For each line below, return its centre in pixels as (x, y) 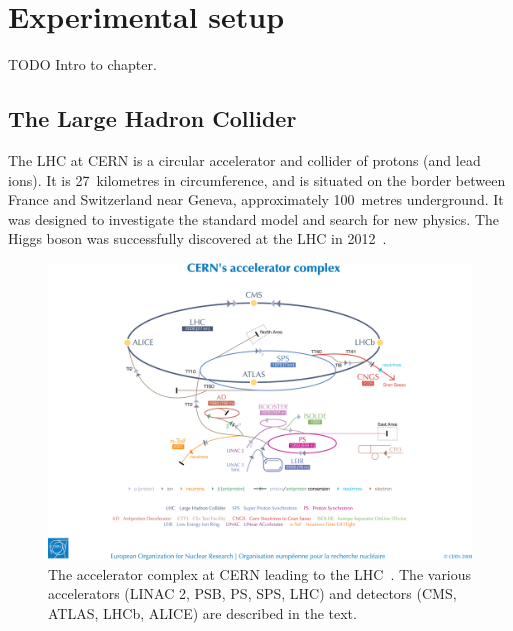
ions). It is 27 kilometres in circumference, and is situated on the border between (257, 179)
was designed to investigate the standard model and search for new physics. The (254, 218)
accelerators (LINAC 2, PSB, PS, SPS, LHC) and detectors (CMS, (252, 593)
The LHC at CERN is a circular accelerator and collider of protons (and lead (244, 159)
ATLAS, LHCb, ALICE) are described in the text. (202, 612)
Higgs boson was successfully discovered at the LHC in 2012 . (197, 238)
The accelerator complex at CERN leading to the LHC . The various (260, 573)
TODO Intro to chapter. (82, 64)
